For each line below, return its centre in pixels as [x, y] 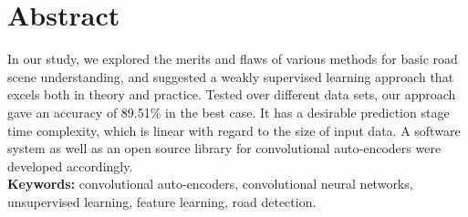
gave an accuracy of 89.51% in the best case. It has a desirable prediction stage [229, 112]
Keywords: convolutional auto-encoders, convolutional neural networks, [210, 184]
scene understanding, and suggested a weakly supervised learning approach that [231, 76]
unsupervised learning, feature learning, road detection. [162, 201]
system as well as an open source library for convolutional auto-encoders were [224, 148]
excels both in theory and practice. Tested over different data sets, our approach [232, 94]
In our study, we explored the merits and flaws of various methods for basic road [233, 59]
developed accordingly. [70, 165]
